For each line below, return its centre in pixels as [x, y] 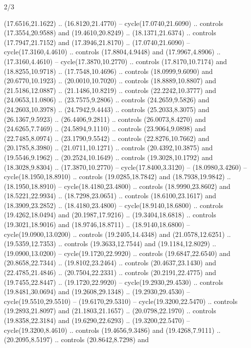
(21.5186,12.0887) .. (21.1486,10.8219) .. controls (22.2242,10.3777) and [110, 90]
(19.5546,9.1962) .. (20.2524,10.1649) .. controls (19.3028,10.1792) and [108, 157]
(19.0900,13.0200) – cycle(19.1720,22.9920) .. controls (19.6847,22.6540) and [117, 253]
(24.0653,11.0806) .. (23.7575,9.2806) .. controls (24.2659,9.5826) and [107, 100]
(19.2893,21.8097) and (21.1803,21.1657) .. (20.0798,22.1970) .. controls [110, 311]
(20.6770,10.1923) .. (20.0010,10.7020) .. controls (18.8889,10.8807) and [110, 81]
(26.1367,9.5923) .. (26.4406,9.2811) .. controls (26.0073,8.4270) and [105, 119]
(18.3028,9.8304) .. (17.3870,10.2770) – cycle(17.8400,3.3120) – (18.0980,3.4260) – [125, 167]
